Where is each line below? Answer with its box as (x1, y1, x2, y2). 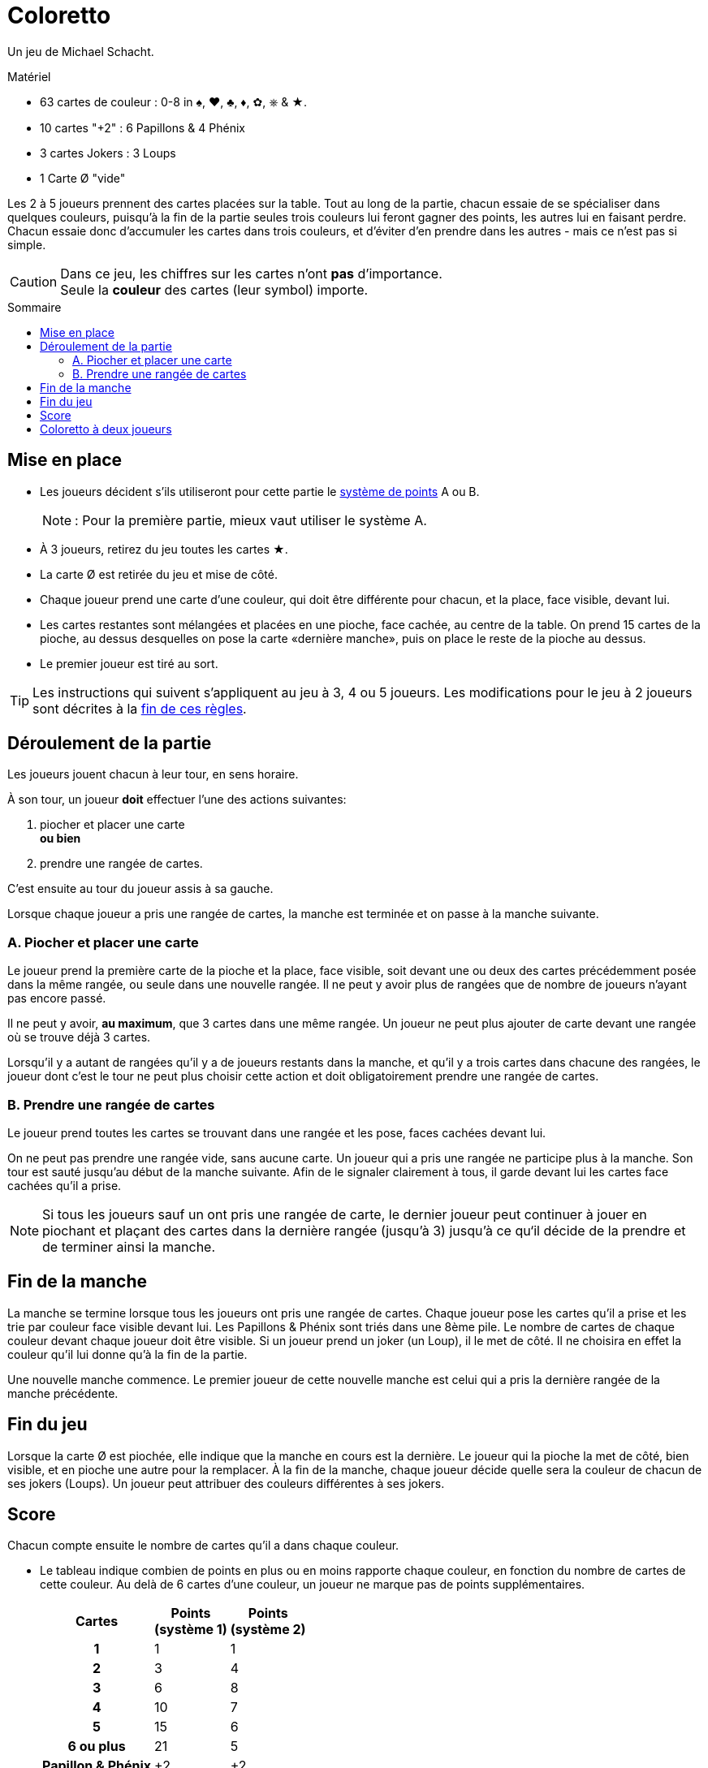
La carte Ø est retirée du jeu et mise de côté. (40, 567, 278, 581)
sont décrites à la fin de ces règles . (32, 700, 247, 717)
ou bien (40, 831, 81, 846)
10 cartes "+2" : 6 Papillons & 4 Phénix (40, 120, 245, 135)
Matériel (7, 69, 51, 84)
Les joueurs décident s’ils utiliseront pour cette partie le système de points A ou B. (40, 484, 480, 498)
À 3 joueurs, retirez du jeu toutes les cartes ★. (40, 541, 288, 556)
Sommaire (7, 300, 62, 314)
